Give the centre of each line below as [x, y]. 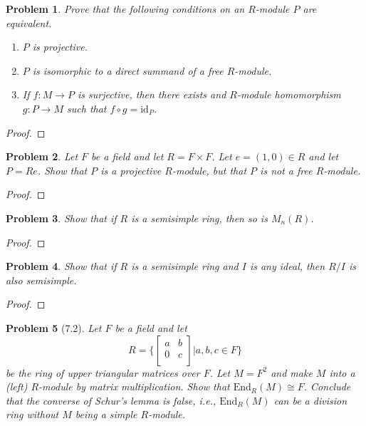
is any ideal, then [287, 266]
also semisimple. [41, 280]
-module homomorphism [289, 94]
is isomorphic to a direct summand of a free [128, 70]
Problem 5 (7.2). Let [54, 327]
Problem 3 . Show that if [61, 218]
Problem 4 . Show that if [61, 266]
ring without [32, 414]
